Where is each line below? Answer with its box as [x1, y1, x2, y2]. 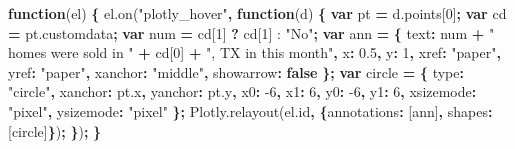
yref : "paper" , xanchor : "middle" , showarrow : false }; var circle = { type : [8, 61, 464, 82]
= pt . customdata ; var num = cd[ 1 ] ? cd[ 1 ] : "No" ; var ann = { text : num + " [8, 22, 495, 43]
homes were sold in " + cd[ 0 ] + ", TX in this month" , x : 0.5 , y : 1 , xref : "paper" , [8, 42, 501, 63]
